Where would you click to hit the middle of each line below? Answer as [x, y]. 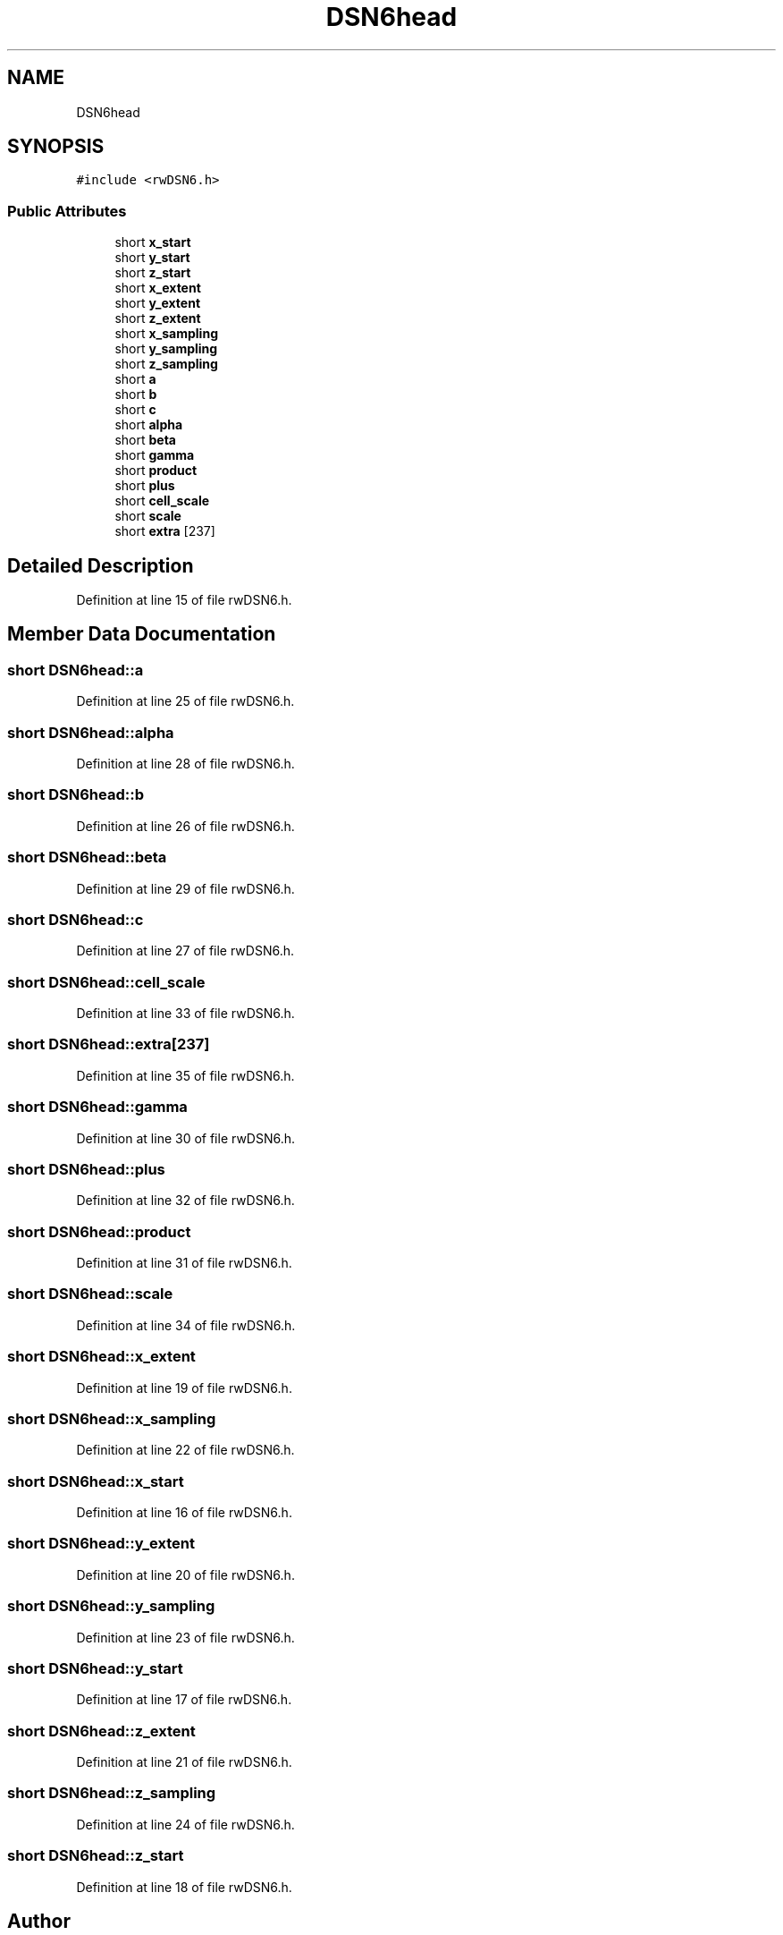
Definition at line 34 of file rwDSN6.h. [186, 1325]
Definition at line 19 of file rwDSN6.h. [184, 1388]
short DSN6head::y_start [95, 1668]
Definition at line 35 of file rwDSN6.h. [185, 1075]
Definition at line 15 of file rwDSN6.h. [184, 600]
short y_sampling [166, 349]
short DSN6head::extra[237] [109, 1044]
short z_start [153, 273]
